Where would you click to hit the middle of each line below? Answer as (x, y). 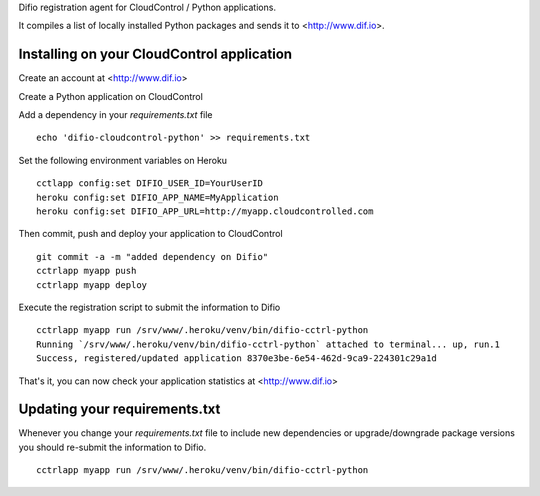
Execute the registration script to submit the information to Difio (149, 307)
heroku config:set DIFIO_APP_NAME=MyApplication (157, 197)
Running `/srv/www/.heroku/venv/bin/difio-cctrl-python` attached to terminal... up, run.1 (268, 344)
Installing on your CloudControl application (155, 54)
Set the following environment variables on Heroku (123, 160)
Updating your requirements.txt (119, 409)
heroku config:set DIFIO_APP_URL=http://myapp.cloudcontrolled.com (205, 211)
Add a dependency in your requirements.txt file (116, 115)
